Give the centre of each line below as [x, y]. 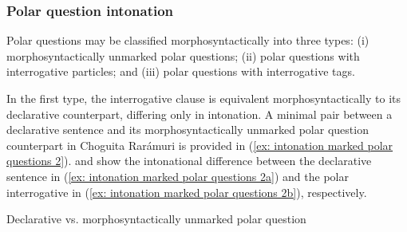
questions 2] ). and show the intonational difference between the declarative [189, 161]
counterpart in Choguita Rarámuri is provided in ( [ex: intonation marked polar [200, 145]
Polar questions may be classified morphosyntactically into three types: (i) [188, 40]
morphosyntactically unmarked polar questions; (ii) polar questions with [183, 55]
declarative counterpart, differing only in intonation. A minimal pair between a [200, 114]
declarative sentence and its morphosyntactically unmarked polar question [188, 130]
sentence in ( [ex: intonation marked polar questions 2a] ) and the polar [178, 176]
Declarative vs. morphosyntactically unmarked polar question [156, 219]
